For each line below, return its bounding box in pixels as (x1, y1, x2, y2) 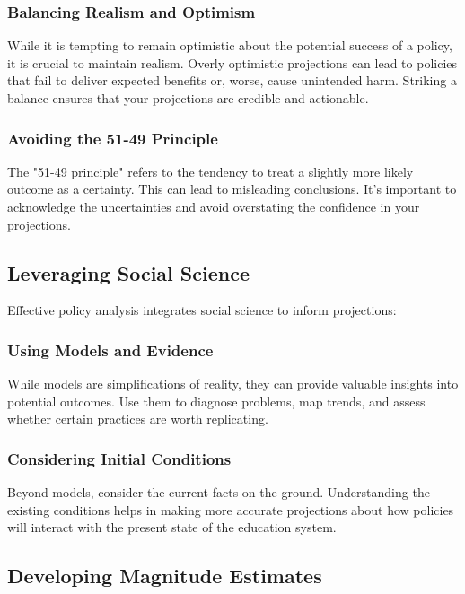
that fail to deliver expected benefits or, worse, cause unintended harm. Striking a (7, 71, 457, 90)
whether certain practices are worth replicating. (7, 409, 268, 428)
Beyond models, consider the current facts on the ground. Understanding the (7, 483, 430, 502)
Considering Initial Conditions (7, 447, 232, 469)
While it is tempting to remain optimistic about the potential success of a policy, (7, 36, 452, 55)
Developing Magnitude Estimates (7, 562, 322, 590)
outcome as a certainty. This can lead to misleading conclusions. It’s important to (7, 179, 457, 198)
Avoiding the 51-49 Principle (7, 127, 218, 149)
